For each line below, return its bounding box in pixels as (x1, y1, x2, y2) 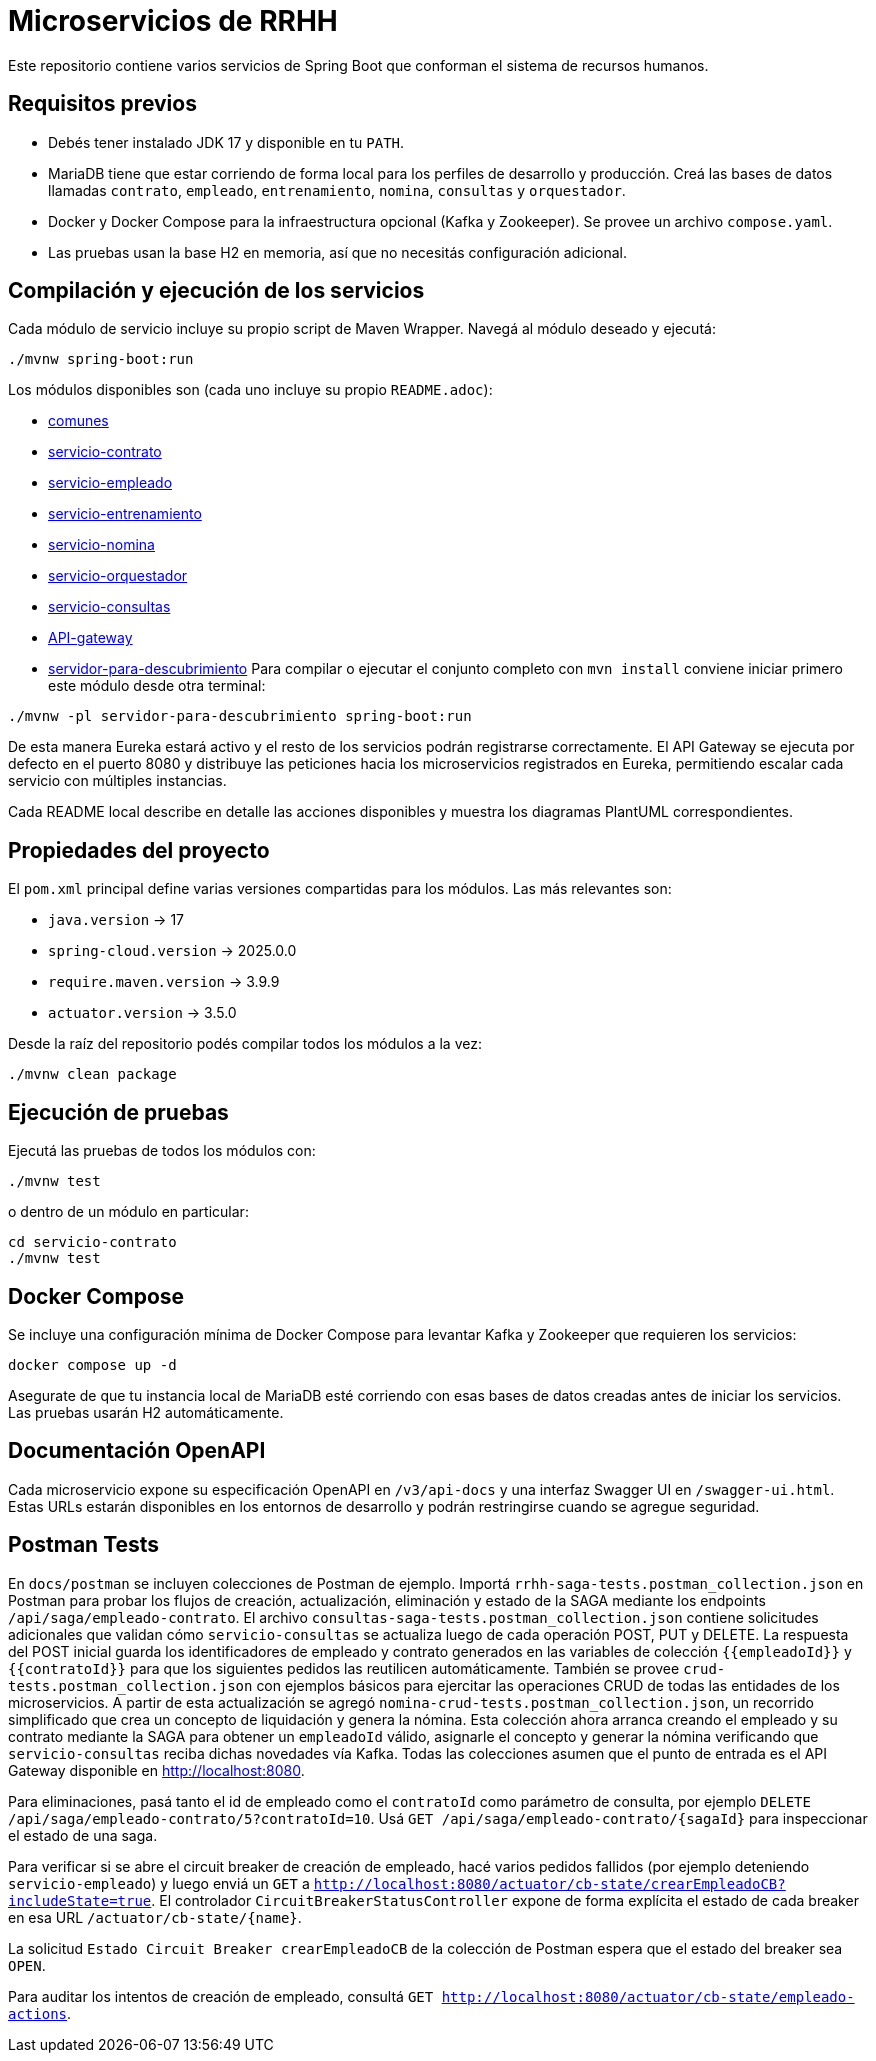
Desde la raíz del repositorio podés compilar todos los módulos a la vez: (8, 1035, 482, 1053)
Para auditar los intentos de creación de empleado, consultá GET (8, 1987, 434, 2005)
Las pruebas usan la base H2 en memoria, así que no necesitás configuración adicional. (48, 243, 627, 261)
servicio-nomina (48, 536, 155, 554)
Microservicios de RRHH (8, 4, 338, 38)
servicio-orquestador (48, 567, 188, 585)
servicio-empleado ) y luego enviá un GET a (8, 1874, 310, 1892)
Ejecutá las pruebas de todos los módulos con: (8, 1142, 316, 1160)
